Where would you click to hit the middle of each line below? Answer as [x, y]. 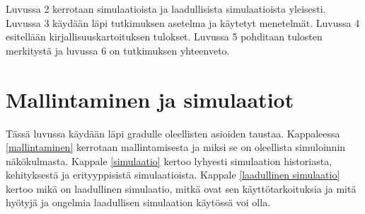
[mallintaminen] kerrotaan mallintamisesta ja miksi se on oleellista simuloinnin [176, 147]
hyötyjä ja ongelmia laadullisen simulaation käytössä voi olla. [138, 202]
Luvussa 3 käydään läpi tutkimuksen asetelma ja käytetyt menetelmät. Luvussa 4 [183, 22]
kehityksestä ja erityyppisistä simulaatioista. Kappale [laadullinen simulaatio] [173, 175]
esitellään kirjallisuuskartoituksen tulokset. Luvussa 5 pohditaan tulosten [164, 36]
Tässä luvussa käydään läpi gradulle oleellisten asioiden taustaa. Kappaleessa [173, 133]
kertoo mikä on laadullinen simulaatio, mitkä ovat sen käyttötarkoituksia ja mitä [181, 188]
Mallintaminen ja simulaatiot [150, 99]
